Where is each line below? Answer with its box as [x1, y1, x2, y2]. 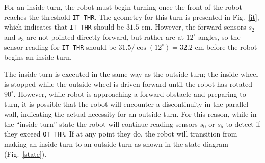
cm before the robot [195, 41, 257, 52]
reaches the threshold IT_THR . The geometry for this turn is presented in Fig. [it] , [4, 11, 259, 22]
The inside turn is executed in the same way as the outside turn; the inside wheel [4, 68, 258, 79]
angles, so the [198, 31, 241, 42]
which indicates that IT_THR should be [4, 21, 124, 32]
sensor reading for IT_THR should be [4, 41, 116, 52]
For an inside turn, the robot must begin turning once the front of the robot [4, 2, 242, 12]
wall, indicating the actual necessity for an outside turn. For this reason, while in [4, 108, 257, 119]
